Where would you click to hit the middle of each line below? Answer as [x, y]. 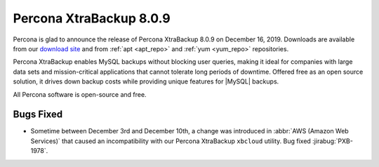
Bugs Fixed [38, 115]
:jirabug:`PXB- [333, 141]
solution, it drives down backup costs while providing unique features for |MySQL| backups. [146, 81]
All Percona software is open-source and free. [80, 94]
